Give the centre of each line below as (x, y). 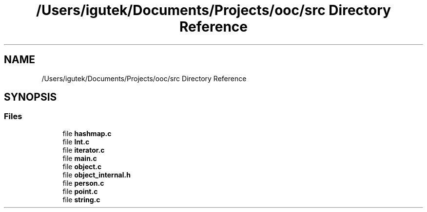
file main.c (80, 158)
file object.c (82, 166)
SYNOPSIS (30, 97)
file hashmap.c (87, 133)
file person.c (83, 183)
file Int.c (76, 141)
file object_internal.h (97, 175)
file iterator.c (84, 150)
